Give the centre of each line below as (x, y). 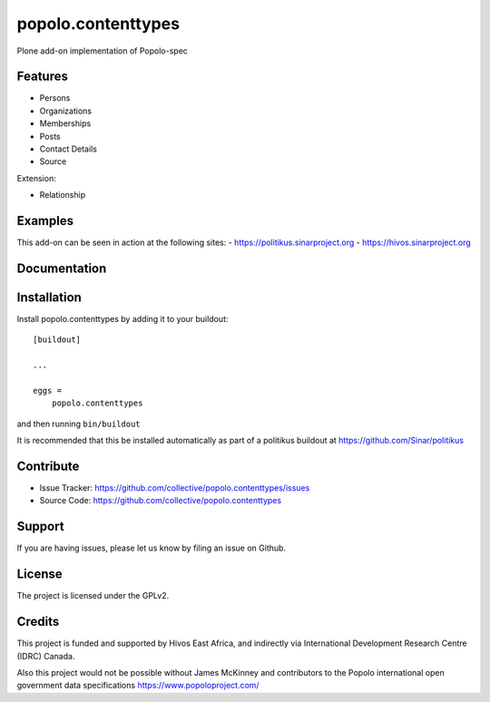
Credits (38, 622)
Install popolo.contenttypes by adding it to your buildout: (122, 319)
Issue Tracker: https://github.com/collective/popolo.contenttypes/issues (175, 488)
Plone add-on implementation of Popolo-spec (102, 51)
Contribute (48, 466)
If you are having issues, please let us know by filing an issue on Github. (151, 548)
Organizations (66, 111)
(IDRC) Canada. (46, 656)
